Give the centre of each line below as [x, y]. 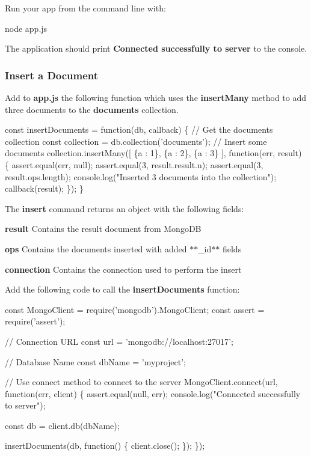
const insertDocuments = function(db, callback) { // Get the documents [139, 129]
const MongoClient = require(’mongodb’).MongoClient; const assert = [135, 309]
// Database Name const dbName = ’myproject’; [95, 361]
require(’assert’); [35, 321]
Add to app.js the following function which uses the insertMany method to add [155, 97]
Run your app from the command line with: [85, 8]
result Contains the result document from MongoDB [103, 229]
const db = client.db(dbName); [62, 425]
